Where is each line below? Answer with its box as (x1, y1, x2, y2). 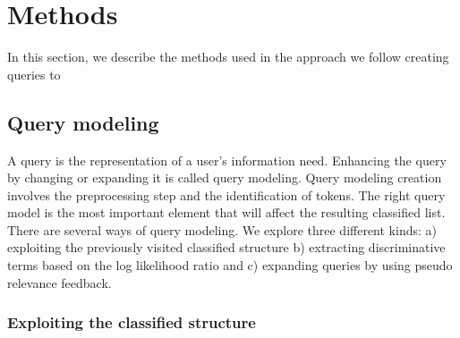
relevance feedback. (7, 273, 112, 292)
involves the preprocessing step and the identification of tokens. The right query (7, 185, 446, 204)
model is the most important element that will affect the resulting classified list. (7, 203, 446, 222)
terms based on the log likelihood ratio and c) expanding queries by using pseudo (7, 256, 453, 275)
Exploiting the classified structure (7, 311, 256, 334)
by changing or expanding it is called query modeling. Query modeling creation (7, 168, 442, 187)
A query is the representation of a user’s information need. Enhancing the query (7, 150, 447, 169)
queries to (7, 64, 61, 83)
